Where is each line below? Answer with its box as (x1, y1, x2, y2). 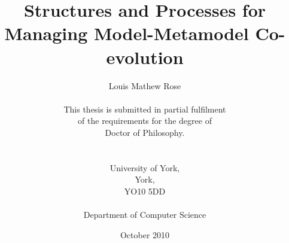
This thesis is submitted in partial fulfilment (63, 102, 226, 115)
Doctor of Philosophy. (105, 126, 185, 138)
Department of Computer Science (83, 208, 206, 221)
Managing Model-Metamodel (4, 21, 249, 45)
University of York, (109, 161, 180, 174)
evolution (106, 44, 184, 69)
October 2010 (120, 228, 170, 241)
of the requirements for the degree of (78, 114, 212, 127)
